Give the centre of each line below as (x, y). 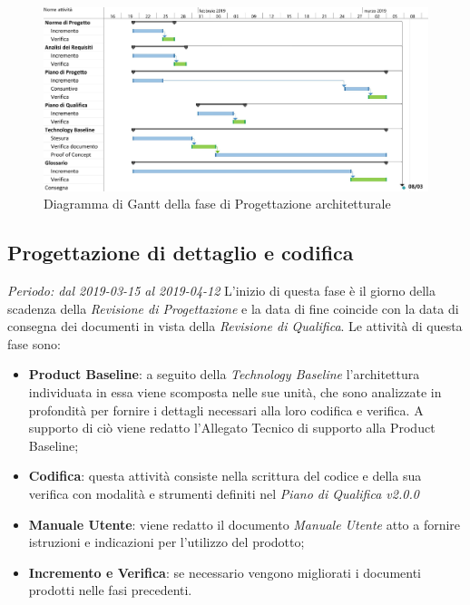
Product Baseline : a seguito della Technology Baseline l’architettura (224, 374)
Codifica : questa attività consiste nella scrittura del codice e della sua (225, 476)
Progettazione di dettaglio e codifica (181, 253)
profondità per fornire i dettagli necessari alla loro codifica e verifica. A (226, 410)
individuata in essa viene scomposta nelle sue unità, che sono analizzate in (235, 392)
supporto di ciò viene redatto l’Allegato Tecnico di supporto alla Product (232, 428)
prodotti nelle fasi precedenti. (110, 590)
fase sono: (34, 343)
